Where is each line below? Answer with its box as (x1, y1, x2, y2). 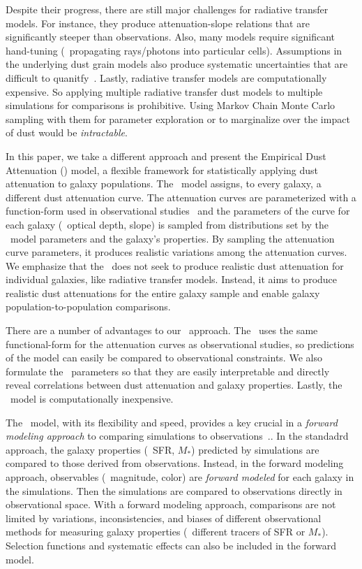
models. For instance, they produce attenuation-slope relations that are (6, 15, 310, 30)
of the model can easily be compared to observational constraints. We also (6, 350, 322, 365)
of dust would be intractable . (6, 125, 128, 140)
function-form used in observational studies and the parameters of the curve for (6, 203, 350, 218)
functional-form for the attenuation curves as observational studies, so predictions (6, 336, 354, 351)
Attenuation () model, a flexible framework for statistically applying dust (6, 162, 318, 177)
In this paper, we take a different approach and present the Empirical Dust (6, 148, 326, 163)
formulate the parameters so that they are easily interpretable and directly (6, 363, 330, 378)
